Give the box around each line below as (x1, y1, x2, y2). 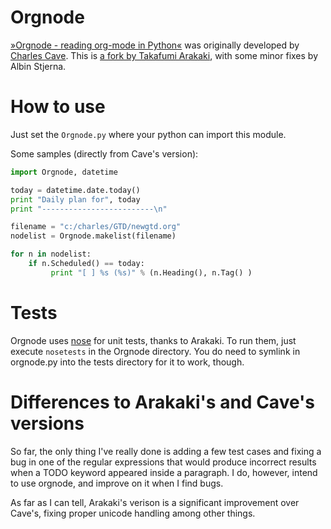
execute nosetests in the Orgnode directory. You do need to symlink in (10, 345, 301, 357)
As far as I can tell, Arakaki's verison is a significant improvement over (10, 496, 300, 508)
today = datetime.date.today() (10, 185, 141, 195)
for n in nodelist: (10, 249, 92, 260)
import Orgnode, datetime (10, 167, 118, 177)
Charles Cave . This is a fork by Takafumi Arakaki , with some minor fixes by (10, 49, 319, 61)
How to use (10, 96, 106, 118)
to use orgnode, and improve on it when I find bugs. (10, 477, 224, 489)
